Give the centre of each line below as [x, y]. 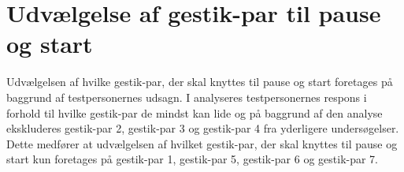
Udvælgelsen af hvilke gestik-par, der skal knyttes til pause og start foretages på [200, 82]
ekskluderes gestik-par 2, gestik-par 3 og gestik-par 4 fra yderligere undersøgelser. [203, 128]
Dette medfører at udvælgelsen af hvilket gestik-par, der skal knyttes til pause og [202, 143]
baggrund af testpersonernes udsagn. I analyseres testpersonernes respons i [187, 97]
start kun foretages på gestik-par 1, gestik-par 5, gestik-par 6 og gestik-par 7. [193, 159]
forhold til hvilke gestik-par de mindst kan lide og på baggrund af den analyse [195, 112]
